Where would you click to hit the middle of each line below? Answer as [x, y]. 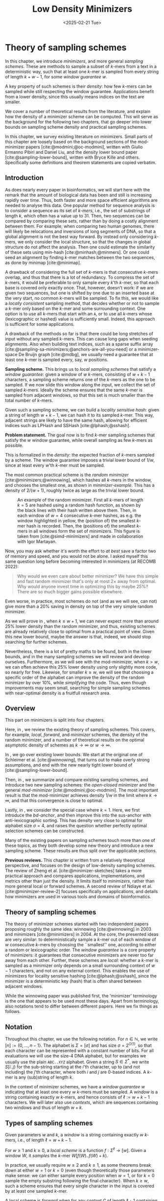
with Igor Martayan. [37, 541]
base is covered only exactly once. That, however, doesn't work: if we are [79, 288]
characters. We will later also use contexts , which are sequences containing [82, 1103]
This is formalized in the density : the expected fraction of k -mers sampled [80, 455]
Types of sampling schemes [49, 1123]
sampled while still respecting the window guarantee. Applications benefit [80, 91]
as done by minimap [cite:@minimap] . [43, 263]
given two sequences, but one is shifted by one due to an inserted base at [80, 293]
